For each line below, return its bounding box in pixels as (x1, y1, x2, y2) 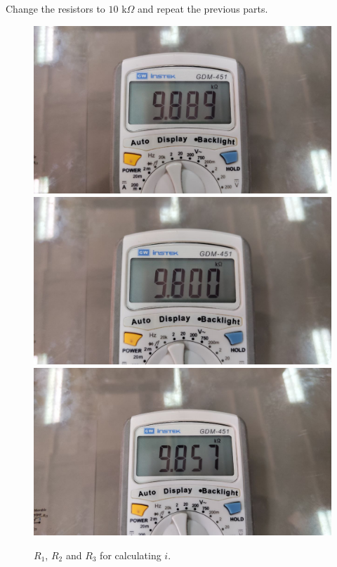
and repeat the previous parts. (138, 1, 268, 15)
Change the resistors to (6, 1, 105, 15)
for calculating (100, 547, 161, 562)
